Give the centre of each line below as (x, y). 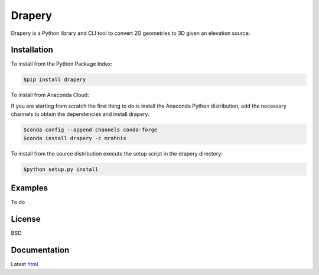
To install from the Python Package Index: (61, 64)
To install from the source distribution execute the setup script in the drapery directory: (117, 153)
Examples (30, 188)
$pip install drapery (55, 80)
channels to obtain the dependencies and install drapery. (80, 114)
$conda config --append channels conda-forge (90, 130)
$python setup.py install (61, 169)
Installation (32, 50)
